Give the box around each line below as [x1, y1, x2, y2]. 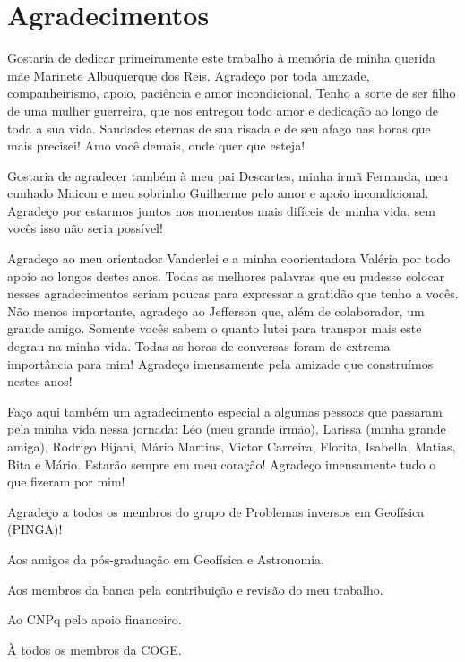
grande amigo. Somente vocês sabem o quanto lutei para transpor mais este [7, 319, 422, 338]
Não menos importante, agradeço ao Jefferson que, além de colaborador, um [7, 301, 425, 320]
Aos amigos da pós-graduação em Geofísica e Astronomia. [7, 549, 325, 568]
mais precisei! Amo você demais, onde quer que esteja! [7, 136, 306, 155]
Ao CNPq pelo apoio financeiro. [7, 610, 182, 629]
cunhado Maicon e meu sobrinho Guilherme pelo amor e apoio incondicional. [7, 184, 429, 202]
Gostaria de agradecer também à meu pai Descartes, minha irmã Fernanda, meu [7, 166, 449, 185]
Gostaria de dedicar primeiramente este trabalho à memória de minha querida [7, 48, 436, 67]
